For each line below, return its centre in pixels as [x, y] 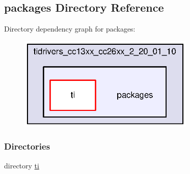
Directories [27, 146]
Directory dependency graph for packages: [70, 29]
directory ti [22, 165]
